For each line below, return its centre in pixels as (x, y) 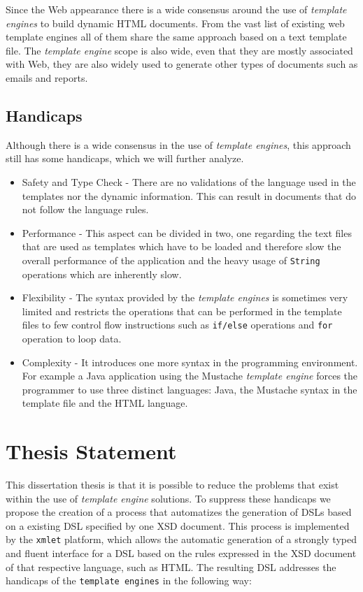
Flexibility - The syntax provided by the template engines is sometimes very (185, 297)
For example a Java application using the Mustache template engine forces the (190, 376)
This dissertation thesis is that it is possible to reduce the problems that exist (172, 485)
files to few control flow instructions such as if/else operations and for (177, 325)
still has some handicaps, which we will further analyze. (125, 158)
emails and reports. (47, 77)
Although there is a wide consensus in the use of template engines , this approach (178, 144)
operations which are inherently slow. (102, 274)
